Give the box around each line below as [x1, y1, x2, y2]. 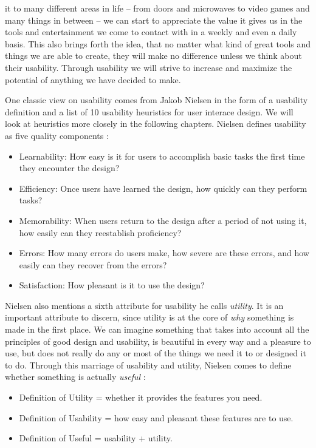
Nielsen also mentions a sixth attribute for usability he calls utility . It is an [5, 299, 284, 311]
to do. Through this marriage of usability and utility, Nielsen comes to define [5, 358, 292, 371]
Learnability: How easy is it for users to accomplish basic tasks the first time [19, 149, 305, 162]
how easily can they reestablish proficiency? [19, 226, 182, 239]
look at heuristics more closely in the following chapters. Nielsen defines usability [5, 117, 306, 130]
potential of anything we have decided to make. [5, 73, 181, 86]
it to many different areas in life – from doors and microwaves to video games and [5, 2, 310, 14]
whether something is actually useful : [5, 370, 146, 383]
